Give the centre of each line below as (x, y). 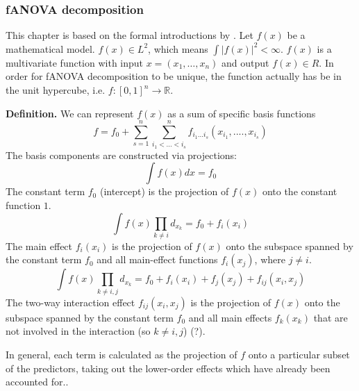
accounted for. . (37, 382)
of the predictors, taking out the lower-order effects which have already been (168, 368)
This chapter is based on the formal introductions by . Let (130, 35)
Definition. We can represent (70, 113)
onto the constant (300, 191)
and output (245, 62)
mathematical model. (50, 48)
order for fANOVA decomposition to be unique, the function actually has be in (174, 76)
